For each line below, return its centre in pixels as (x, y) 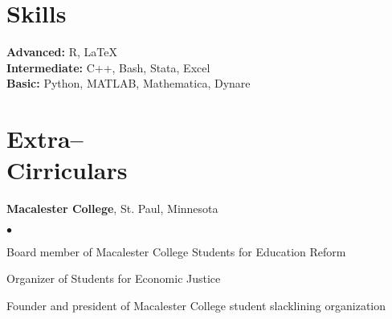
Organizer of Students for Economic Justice (114, 278)
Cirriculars (67, 170)
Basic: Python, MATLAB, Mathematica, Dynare (129, 83)
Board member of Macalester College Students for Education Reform (176, 251)
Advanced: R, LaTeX (62, 52)
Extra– (45, 139)
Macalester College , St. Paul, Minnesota (112, 209)
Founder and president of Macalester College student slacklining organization (196, 305)
